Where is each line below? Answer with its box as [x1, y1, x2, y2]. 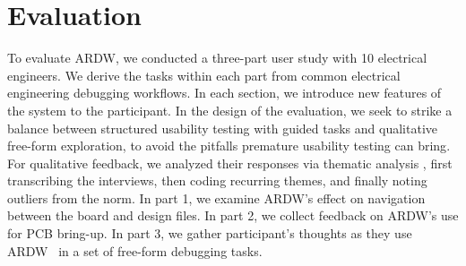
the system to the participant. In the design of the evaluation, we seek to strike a [7, 100, 453, 119]
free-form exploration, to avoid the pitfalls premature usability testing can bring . [7, 136, 451, 155]
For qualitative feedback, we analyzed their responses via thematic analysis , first [7, 153, 453, 172]
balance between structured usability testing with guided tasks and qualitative [7, 118, 437, 137]
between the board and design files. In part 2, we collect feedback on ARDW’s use [7, 206, 459, 225]
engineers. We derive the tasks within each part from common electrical [7, 65, 401, 84]
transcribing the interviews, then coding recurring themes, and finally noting [7, 171, 427, 190]
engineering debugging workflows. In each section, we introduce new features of [7, 83, 442, 102]
